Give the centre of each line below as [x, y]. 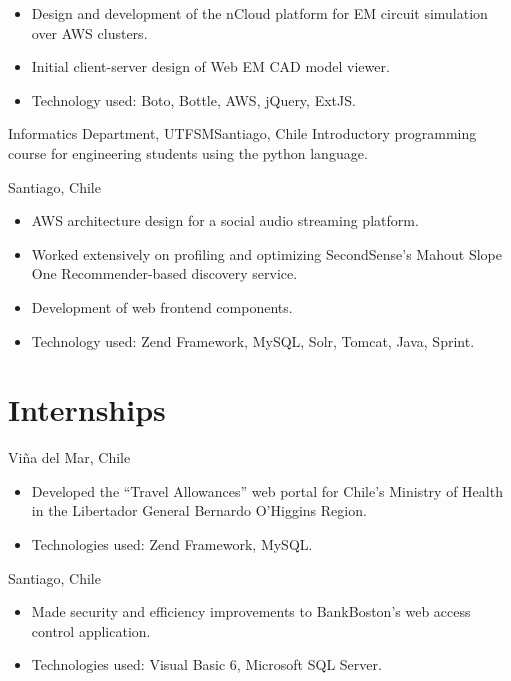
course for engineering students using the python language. [188, 152]
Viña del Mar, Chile [69, 457]
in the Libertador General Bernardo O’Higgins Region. [199, 510]
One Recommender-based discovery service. [164, 273]
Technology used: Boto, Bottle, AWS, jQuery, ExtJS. [193, 99]
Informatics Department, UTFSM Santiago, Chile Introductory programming [242, 133]
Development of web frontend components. [162, 306]
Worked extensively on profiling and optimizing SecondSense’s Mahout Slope [266, 253]
